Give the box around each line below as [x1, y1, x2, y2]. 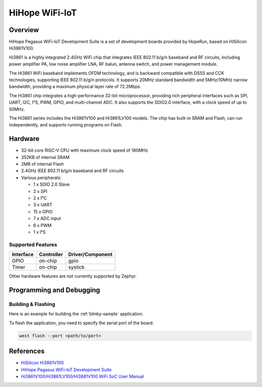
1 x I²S [33, 229, 46, 235]
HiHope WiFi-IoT [9, 7, 77, 18]
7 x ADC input [33, 215, 61, 221]
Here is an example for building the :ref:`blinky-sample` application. [9, 311, 144, 317]
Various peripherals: [21, 175, 62, 180]
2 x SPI [33, 188, 48, 194]
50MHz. [9, 106, 25, 112]
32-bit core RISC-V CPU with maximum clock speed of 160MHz [21, 147, 148, 153]
